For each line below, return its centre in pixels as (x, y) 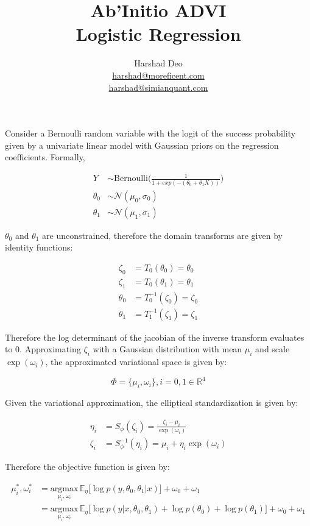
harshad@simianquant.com (158, 87)
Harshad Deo (158, 63)
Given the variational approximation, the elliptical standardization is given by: (152, 402)
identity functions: (39, 247)
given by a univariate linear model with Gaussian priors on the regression (142, 145)
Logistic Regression (158, 34)
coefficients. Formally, (45, 157)
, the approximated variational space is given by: (136, 362)
